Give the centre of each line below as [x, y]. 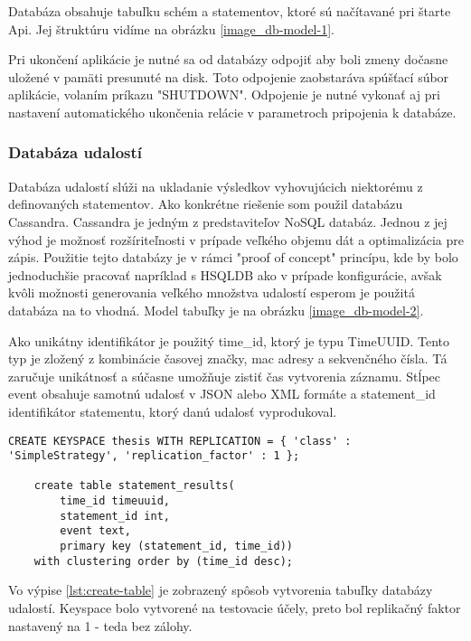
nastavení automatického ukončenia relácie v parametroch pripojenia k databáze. [232, 112]
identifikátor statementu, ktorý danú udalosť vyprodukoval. [173, 411]
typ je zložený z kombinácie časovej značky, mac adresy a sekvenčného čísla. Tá [228, 358]
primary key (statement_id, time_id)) [176, 547]
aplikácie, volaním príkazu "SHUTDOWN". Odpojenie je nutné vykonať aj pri [224, 94]
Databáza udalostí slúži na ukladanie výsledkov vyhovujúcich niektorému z [216, 186]
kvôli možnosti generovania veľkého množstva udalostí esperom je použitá [212, 292]
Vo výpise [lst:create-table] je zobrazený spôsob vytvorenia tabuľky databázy [221, 590]
